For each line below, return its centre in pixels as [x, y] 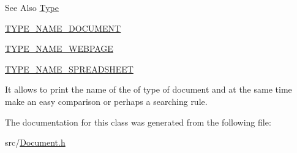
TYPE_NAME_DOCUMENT [63, 28]
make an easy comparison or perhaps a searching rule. [106, 101]
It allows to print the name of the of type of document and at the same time [148, 89]
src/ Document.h [35, 142]
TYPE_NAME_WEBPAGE [59, 48]
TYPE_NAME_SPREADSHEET [69, 69]
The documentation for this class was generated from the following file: [138, 122]
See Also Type [32, 7]
